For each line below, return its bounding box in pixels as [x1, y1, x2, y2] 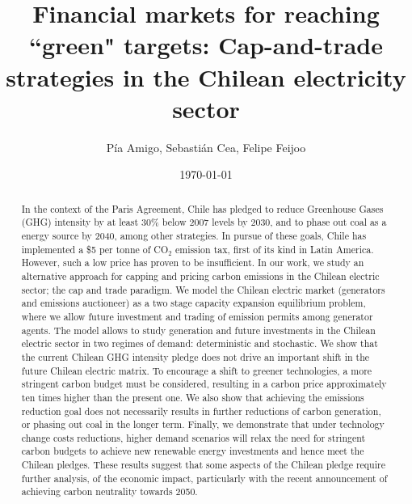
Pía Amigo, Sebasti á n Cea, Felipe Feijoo [106, 138, 306, 155]
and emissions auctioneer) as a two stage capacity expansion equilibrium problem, [21, 296, 366, 310]
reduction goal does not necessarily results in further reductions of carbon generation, [21, 404, 381, 417]
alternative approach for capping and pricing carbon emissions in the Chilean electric [21, 269, 380, 282]
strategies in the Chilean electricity [6, 60, 406, 93]
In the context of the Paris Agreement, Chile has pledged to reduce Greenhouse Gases [21, 201, 384, 215]
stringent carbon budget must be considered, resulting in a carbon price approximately [21, 377, 387, 391]
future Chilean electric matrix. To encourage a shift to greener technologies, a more [21, 363, 372, 377]
